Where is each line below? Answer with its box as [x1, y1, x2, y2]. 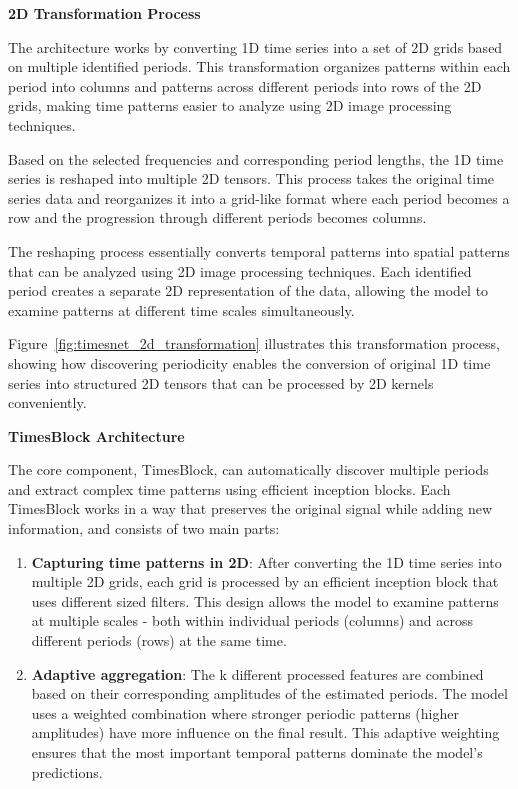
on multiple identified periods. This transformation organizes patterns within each [8, 56, 511, 77]
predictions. [31, 761, 103, 782]
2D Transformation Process [8, 3, 201, 23]
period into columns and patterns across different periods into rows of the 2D [8, 75, 482, 96]
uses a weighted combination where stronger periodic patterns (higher [31, 702, 459, 723]
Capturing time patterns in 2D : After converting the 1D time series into [31, 551, 502, 572]
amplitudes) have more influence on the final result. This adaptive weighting [31, 722, 500, 743]
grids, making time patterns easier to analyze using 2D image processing [8, 95, 452, 116]
